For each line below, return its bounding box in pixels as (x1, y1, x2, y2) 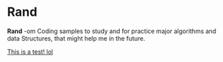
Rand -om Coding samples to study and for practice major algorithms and (7, 27, 217, 35)
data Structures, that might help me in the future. (7, 34, 146, 42)
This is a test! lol (7, 48, 54, 56)
